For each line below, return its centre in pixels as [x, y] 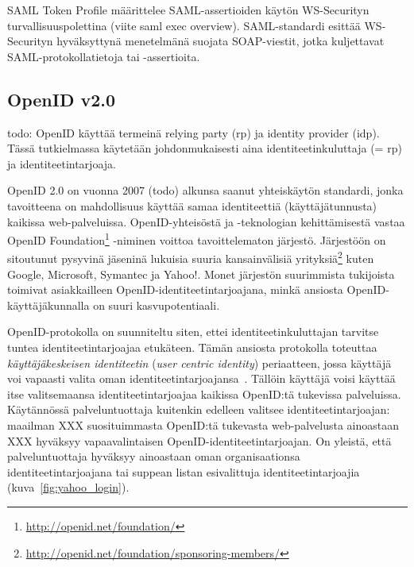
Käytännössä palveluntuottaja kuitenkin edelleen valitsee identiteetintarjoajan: [199, 409]
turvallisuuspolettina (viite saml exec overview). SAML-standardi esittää [184, 25]
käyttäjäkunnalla [48, 305]
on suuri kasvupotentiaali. [157, 305]
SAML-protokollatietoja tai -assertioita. [104, 56]
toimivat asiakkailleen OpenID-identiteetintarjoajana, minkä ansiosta [175, 289]
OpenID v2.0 [62, 99]
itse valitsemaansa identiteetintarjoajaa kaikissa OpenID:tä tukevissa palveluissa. [204, 393]
